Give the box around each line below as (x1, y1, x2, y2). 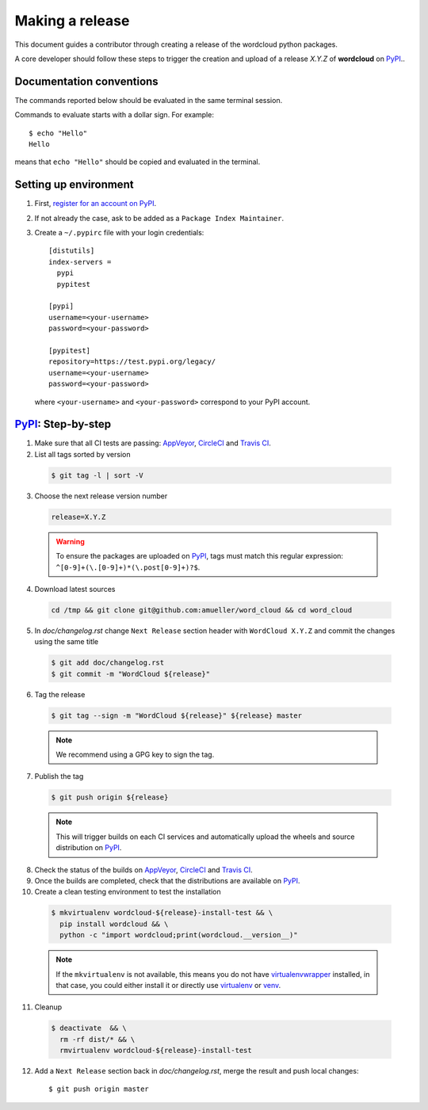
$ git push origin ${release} (51, 793, 169, 802)
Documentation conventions (14, 74, 159, 88)
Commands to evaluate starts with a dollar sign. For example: (14, 110, 214, 120)
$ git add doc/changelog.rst (51, 658, 165, 667)
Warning (55, 536, 85, 546)
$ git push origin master (48, 1085, 150, 1093)
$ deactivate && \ (51, 1024, 127, 1033)
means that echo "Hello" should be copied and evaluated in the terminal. (14, 157, 261, 166)
